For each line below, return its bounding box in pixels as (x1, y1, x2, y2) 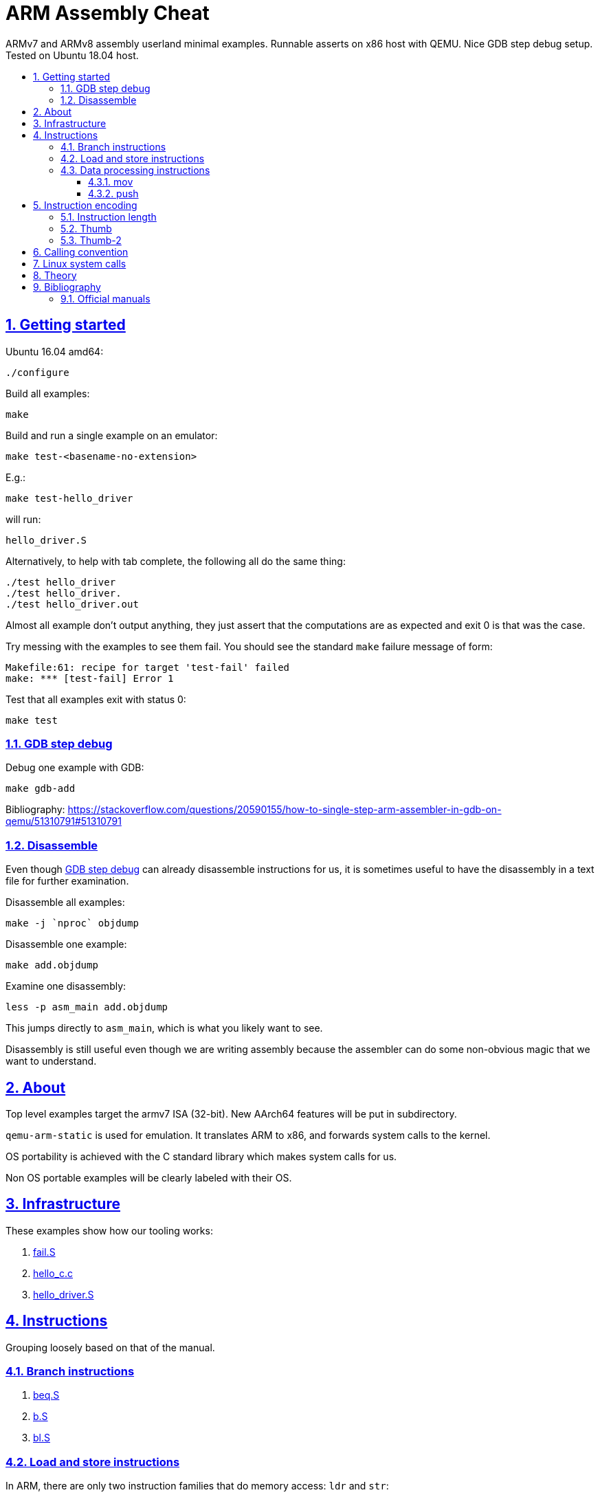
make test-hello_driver (5, 492, 133, 504)
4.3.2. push (88, 187, 139, 199)
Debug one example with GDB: (5, 762, 144, 774)
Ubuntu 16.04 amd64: (5, 345, 104, 357)
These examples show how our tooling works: (5, 1224, 213, 1237)
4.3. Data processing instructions (60, 164, 210, 176)
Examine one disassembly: (5, 980, 126, 993)
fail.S (33, 1245, 56, 1258)
